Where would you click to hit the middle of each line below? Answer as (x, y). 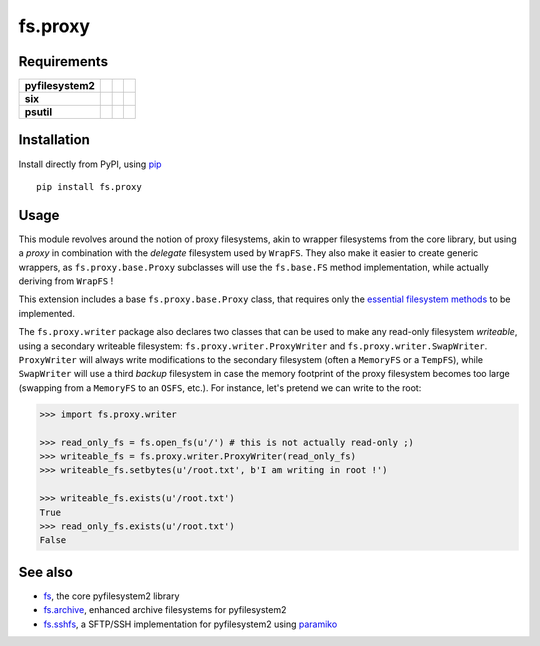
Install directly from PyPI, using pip (90, 164)
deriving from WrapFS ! (66, 281)
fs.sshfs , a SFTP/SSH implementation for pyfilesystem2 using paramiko (190, 624)
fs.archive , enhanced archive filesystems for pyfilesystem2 (165, 610)
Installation (54, 140)
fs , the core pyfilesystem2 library (111, 596)
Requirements (63, 61)
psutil (38, 112)
